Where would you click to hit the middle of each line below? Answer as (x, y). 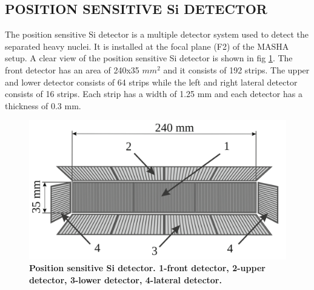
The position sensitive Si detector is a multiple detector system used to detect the (157, 34)
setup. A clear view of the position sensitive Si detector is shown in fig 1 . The (149, 58)
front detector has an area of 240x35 (72, 69)
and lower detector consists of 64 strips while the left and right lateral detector (151, 82)
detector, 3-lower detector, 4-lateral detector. (125, 279)
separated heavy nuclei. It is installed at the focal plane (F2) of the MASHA (147, 46)
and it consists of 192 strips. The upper (236, 69)
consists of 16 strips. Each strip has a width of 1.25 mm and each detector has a (154, 94)
